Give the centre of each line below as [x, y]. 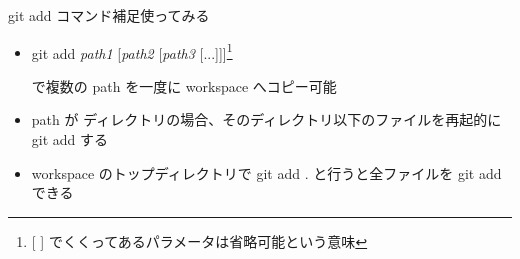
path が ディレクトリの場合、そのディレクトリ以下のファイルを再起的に [266, 119]
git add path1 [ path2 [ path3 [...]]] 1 [132, 51]
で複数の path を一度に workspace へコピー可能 [184, 85]
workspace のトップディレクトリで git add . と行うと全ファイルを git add [266, 172]
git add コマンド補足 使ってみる [109, 15]
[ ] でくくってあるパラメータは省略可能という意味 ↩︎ [199, 240]
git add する [70, 139]
